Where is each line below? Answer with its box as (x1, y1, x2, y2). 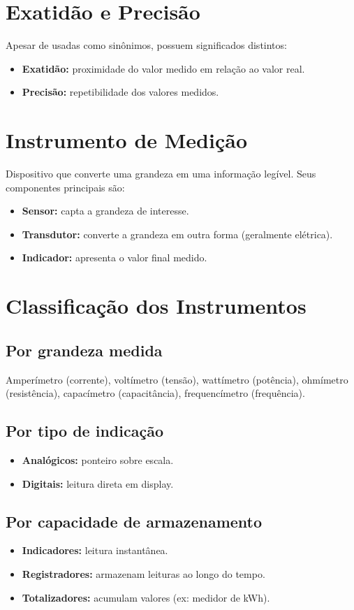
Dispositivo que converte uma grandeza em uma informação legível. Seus (6, 166, 316, 181)
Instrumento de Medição (6, 126, 247, 154)
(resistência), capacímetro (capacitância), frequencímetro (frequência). (6, 386, 305, 400)
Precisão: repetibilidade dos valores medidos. (22, 85, 219, 99)
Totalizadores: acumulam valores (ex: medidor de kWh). (22, 590, 270, 604)
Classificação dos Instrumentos (6, 291, 307, 320)
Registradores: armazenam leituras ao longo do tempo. (22, 566, 265, 581)
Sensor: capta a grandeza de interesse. (22, 203, 189, 218)
